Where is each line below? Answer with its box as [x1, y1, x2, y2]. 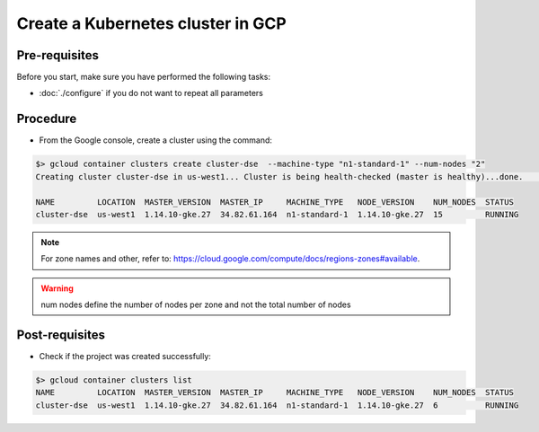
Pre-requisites [16, 48, 99, 63]
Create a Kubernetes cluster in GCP [16, 13, 287, 33]
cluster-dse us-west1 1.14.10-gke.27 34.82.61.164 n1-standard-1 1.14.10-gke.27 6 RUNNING [35, 400, 519, 410]
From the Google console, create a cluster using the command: [39, 135, 273, 145]
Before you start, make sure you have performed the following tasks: [16, 72, 271, 83]
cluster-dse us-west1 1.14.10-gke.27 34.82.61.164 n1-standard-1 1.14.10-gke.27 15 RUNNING [35, 209, 519, 219]
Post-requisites [16, 327, 105, 342]
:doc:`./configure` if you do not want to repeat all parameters [39, 88, 264, 99]
